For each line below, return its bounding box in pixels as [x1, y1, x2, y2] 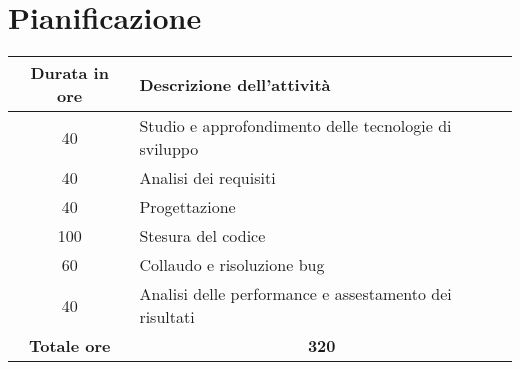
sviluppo [139, 137, 199, 161]
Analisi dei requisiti [139, 166, 276, 190]
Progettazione [139, 195, 236, 219]
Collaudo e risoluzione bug [139, 253, 325, 277]
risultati [139, 305, 195, 329]
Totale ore [28, 334, 111, 358]
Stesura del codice [139, 224, 266, 248]
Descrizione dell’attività [139, 72, 331, 96]
